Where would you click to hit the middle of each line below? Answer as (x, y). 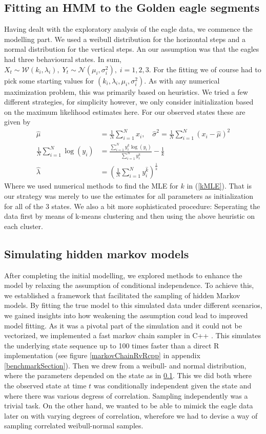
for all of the (24, 206)
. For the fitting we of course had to (205, 69)
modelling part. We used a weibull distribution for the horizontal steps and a (125, 39)
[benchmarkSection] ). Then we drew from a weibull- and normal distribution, (125, 365)
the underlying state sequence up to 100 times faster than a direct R (112, 345)
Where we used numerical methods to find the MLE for (91, 186)
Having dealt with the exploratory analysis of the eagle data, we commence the (128, 29)
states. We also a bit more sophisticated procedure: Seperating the (156, 206)
